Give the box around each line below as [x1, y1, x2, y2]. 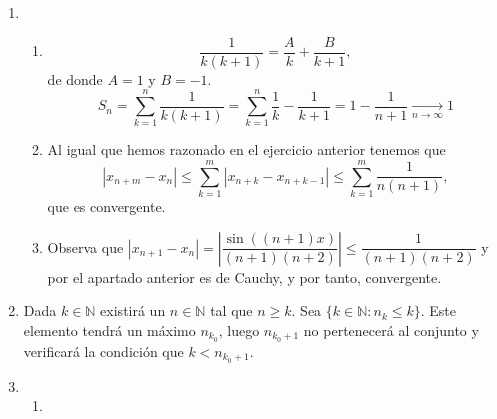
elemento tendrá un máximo [23, 319, 196, 340]
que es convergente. [47, 196, 166, 217]
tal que [210, 300, 253, 321]
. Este [420, 300, 457, 321]
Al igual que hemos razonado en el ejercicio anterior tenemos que [47, 139, 446, 160]
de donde [47, 68, 103, 89]
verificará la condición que [23, 340, 184, 361]
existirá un [100, 300, 166, 321]
